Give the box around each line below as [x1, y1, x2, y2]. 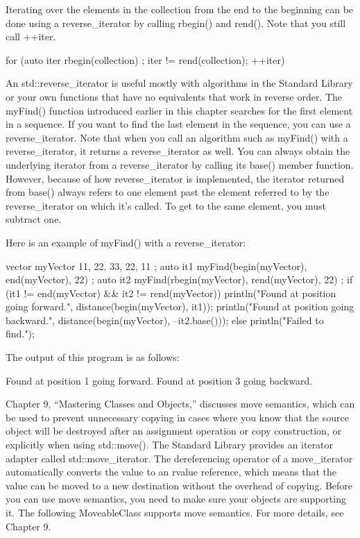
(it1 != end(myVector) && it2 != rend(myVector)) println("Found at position [6, 285, 336, 300]
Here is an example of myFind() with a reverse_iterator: [6, 235, 246, 249]
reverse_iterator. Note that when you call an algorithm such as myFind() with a [6, 130, 348, 144]
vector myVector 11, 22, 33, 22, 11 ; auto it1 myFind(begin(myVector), [6, 258, 307, 273]
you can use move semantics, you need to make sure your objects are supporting [6, 491, 346, 506]
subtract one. [6, 212, 62, 226]
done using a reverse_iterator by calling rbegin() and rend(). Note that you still [6, 15, 346, 30]
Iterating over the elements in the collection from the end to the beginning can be [6, 2, 354, 16]
